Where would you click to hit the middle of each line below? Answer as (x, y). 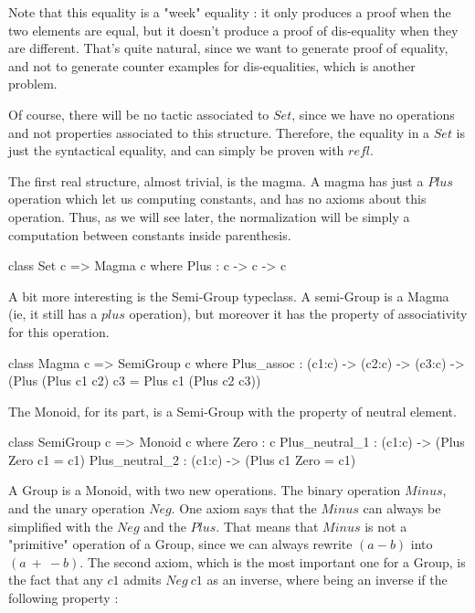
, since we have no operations (373, 114)
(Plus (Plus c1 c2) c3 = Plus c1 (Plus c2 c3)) (135, 380)
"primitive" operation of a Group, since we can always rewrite (180, 544)
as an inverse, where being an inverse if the (327, 580)
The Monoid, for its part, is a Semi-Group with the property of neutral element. (232, 411)
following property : (63, 598)
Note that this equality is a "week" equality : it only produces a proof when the (230, 12)
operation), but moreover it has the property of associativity (298, 314)
